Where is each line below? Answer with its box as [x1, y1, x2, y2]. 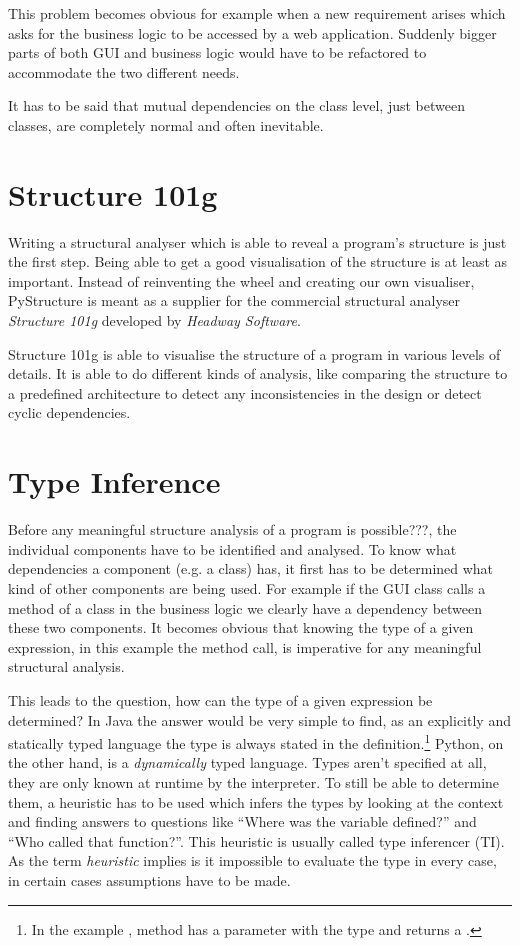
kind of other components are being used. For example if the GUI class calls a [8, 577, 486, 598]
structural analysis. [8, 656, 125, 677]
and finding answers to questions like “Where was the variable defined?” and [8, 811, 477, 832]
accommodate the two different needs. [8, 61, 240, 82]
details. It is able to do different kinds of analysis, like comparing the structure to [8, 363, 508, 384]
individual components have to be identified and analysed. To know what [8, 538, 457, 559]
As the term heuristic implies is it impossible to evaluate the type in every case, [8, 850, 497, 871]
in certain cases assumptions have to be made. [8, 869, 291, 890]
